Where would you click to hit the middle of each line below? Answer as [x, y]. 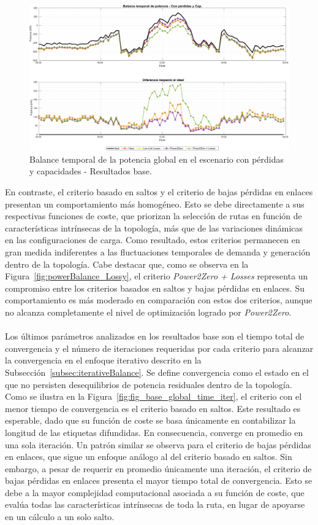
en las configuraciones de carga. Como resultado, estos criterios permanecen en [153, 240]
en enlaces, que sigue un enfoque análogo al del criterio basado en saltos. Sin [149, 457]
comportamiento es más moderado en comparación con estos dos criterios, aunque [159, 300]
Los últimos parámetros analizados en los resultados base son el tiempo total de [155, 336]
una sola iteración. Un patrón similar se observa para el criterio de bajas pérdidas [158, 444]
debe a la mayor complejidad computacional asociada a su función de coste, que [155, 492]
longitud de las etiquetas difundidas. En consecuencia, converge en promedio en [154, 432]
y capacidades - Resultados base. [91, 171]
